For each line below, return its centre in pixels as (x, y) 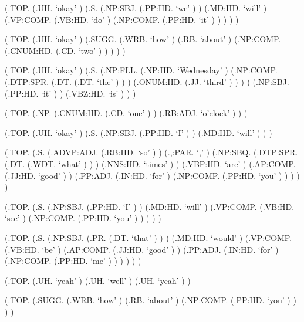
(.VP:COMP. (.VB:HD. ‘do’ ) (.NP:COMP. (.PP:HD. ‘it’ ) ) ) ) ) (122, 19)
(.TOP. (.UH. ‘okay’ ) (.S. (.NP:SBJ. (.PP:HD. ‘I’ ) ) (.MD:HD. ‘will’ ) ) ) (139, 132)
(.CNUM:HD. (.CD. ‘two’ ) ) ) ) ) (65, 50)
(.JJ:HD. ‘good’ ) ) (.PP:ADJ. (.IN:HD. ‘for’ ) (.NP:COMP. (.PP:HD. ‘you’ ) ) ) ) (152, 175)
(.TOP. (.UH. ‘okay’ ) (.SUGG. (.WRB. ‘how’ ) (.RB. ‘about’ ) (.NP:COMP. (143, 39)
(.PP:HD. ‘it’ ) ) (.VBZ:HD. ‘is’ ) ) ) (70, 93)
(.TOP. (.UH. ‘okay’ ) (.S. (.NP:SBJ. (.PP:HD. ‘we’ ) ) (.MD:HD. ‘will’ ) (136, 8)
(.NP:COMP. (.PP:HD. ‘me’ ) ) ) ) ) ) (73, 261)
